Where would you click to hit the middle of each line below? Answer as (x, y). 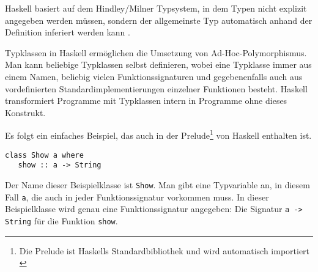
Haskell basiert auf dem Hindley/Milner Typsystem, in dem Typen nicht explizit (156, 8)
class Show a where (44, 155)
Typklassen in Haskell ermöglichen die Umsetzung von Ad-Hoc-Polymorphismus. (156, 52)
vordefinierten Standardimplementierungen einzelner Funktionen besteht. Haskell (156, 88)
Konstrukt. (25, 112)
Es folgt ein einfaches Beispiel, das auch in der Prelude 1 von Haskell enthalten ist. (158, 134)
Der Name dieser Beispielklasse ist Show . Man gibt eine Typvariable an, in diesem (157, 184)
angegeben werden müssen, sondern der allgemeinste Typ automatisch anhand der (159, 20)
